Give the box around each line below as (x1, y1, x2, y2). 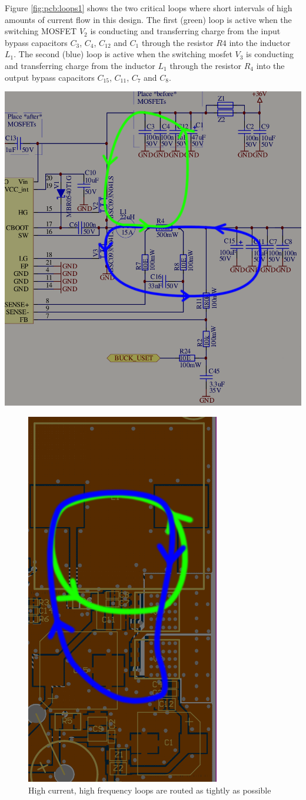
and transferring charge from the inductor (5, 59, 155, 71)
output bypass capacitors (5, 71, 95, 83)
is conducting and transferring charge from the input (90, 25, 281, 37)
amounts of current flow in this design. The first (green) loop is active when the (5, 13, 292, 25)
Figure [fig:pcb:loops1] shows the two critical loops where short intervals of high (5, 2, 292, 14)
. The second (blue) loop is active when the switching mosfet (14, 48, 232, 60)
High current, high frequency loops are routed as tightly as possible (28, 783, 271, 796)
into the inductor (229, 36, 291, 48)
